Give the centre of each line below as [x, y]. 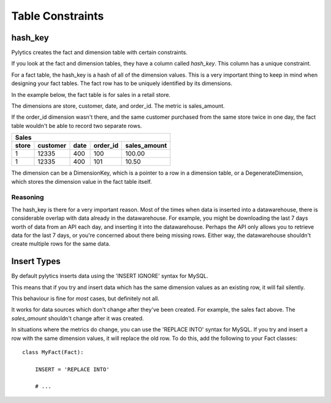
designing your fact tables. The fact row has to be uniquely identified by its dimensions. [122, 83]
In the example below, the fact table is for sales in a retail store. [91, 94]
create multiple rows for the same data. [61, 244]
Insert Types [36, 261]
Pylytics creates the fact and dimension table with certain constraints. [100, 53]
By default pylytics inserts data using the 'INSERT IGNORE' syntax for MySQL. [110, 276]
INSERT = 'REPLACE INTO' [72, 369]
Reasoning [28, 197]
